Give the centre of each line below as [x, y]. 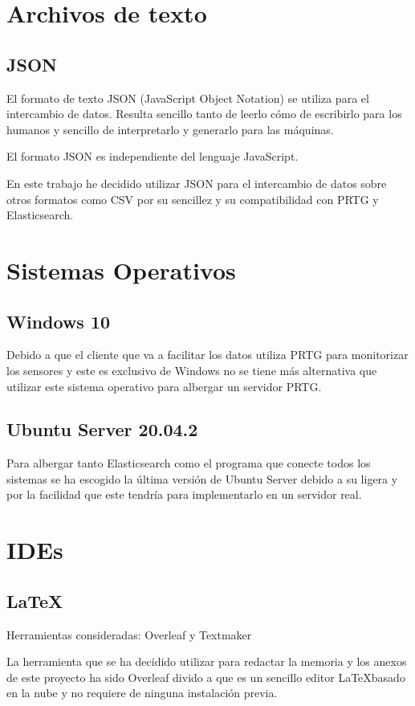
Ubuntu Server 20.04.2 [102, 429]
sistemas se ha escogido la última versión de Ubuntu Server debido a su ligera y [202, 478]
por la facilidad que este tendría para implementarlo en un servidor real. [184, 494]
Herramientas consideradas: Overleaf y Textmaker [129, 634]
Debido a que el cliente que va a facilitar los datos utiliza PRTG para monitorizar [207, 355]
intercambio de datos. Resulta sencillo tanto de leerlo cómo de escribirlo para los [204, 114]
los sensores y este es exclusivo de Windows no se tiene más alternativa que [192, 370]
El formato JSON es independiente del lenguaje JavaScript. [153, 156]
